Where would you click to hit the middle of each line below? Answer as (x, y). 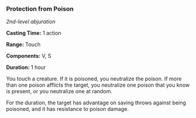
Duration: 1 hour (26, 67)
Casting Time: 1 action (34, 33)
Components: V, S (29, 56)
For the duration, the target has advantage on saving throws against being (96, 103)
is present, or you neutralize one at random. (59, 91)
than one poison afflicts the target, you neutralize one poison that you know (98, 85)
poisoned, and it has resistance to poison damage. (67, 109)
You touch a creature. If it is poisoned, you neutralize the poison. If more (94, 79)
